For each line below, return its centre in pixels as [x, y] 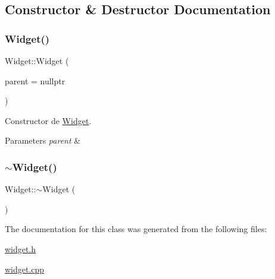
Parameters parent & [43, 140]
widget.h [21, 248]
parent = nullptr [35, 80]
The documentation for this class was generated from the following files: [136, 229]
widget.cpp [25, 269]
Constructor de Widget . [48, 120]
